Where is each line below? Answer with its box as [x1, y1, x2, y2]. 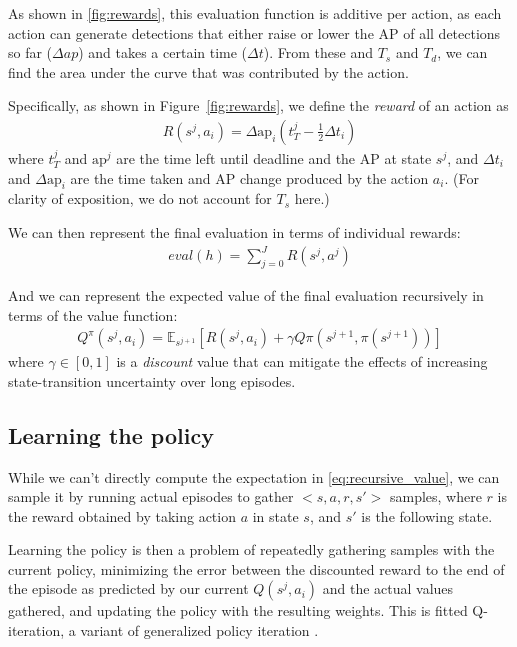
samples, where [389, 486, 482, 507]
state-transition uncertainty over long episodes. [8, 370, 296, 391]
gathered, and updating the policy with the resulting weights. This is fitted [8, 600, 468, 621]
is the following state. [361, 505, 493, 526]
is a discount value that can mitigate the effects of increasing [116, 351, 488, 372]
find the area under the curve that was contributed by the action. [8, 61, 409, 82]
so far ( [8, 42, 53, 63]
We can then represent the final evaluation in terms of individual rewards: [8, 221, 461, 242]
